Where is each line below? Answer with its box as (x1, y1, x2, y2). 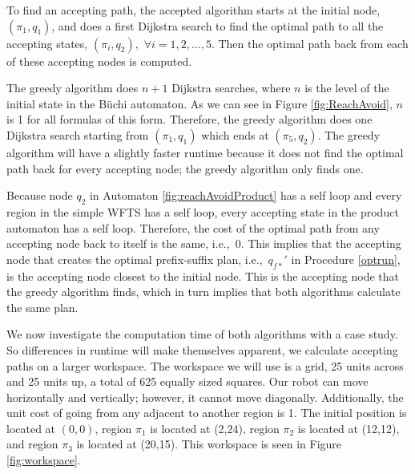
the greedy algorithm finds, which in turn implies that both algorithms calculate (6, 283, 401, 300)
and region (6, 436, 58, 452)
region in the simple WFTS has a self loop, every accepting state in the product (6, 203, 399, 220)
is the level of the (304, 79, 389, 96)
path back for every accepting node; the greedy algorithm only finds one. (6, 160, 364, 176)
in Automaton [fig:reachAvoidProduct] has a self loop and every (89, 187, 402, 204)
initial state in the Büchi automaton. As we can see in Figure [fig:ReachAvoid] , (6, 95, 393, 111)
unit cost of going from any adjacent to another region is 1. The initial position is (6, 404, 407, 421)
